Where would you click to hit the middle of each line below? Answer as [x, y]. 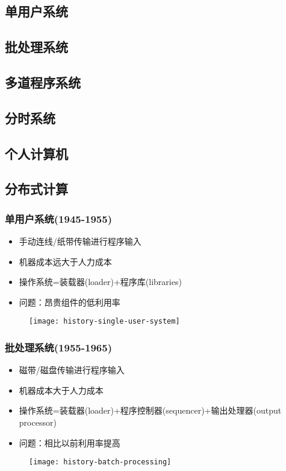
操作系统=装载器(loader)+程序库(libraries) [100, 282]
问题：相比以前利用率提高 [70, 442]
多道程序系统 [43, 82]
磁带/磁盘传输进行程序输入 [72, 370]
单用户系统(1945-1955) [58, 218]
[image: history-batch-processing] [100, 462]
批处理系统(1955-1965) [58, 347]
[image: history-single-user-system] [104, 322]
